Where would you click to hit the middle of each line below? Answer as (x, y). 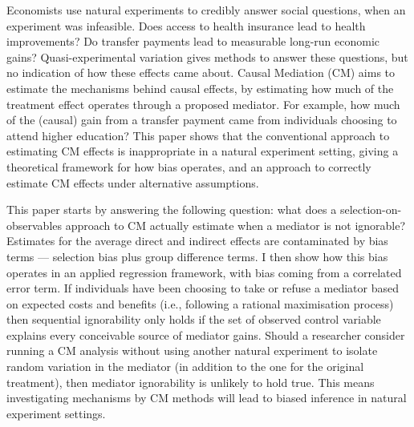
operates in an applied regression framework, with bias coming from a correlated (204, 272)
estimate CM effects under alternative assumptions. (133, 182)
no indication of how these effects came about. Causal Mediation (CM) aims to (201, 73)
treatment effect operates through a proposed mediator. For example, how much (203, 104)
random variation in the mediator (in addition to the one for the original (185, 367)
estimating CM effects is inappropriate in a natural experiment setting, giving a (203, 151)
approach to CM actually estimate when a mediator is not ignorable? (235, 225)
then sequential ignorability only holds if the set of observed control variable (194, 319)
